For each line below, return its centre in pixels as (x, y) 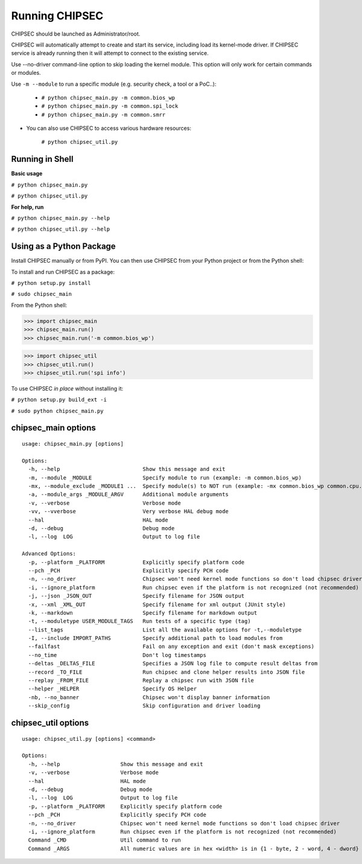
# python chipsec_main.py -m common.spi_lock (110, 106)
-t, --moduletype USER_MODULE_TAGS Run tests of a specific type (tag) (139, 621)
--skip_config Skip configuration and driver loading (144, 706)
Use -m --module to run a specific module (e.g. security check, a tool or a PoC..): (114, 84)
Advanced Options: (49, 554)
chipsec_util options (50, 723)
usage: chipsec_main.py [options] (73, 444)
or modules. (26, 73)
